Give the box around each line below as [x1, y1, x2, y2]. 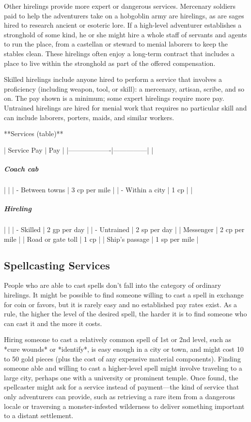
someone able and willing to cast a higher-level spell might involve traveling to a [4, 363, 242, 373]
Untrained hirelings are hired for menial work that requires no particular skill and [4, 102, 247, 112]
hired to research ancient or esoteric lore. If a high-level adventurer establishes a [4, 20, 242, 30]
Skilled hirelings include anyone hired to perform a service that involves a [4, 74, 222, 84]
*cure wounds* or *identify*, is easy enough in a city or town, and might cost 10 [4, 344, 244, 354]
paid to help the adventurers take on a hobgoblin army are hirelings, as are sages [4, 10, 244, 20]
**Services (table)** [4, 128, 63, 139]
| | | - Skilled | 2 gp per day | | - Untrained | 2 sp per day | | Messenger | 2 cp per [4, 224, 245, 234]
